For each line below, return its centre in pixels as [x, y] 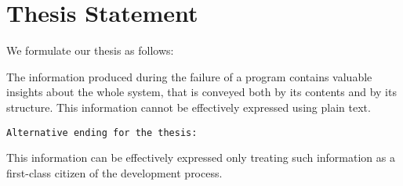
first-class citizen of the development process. [114, 172]
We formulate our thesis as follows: [90, 50]
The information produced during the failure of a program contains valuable [189, 76]
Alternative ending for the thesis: [102, 132]
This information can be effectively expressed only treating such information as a [201, 157]
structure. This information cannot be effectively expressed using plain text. [189, 107]
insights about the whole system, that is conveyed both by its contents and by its [201, 92]
